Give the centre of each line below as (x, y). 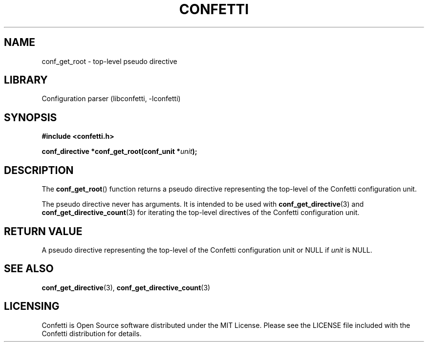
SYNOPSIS (31, 117)
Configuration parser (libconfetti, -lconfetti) (111, 99)
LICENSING (32, 306)
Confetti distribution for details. (92, 333)
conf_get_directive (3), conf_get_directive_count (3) (126, 287)
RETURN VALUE (43, 231)
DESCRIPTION (39, 170)
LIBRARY (26, 80)
